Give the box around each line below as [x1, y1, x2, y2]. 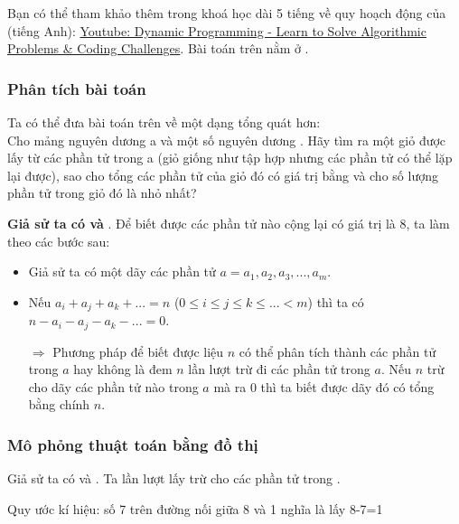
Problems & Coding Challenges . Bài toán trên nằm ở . [7, 39, 309, 58]
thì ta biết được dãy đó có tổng [260, 377, 435, 396]
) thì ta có [307, 292, 364, 311]
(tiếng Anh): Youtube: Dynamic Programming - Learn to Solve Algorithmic [7, 21, 426, 40]
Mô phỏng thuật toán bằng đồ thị [7, 433, 258, 455]
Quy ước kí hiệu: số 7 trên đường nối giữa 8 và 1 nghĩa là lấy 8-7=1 [7, 499, 383, 518]
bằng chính [28, 395, 90, 414]
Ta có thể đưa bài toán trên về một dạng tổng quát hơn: [7, 113, 321, 131]
